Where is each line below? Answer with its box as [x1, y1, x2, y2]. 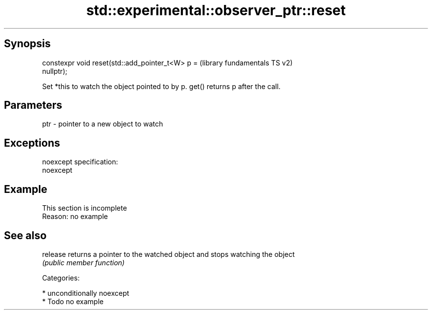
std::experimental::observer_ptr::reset [86, 2, 346, 19]
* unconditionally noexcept [42, 288, 129, 297]
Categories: [42, 273, 80, 282]
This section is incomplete [42, 204, 127, 213]
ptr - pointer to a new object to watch [42, 120, 163, 128]
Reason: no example [42, 212, 108, 221]
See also [4, 229, 47, 242]
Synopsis [4, 37, 51, 50]
